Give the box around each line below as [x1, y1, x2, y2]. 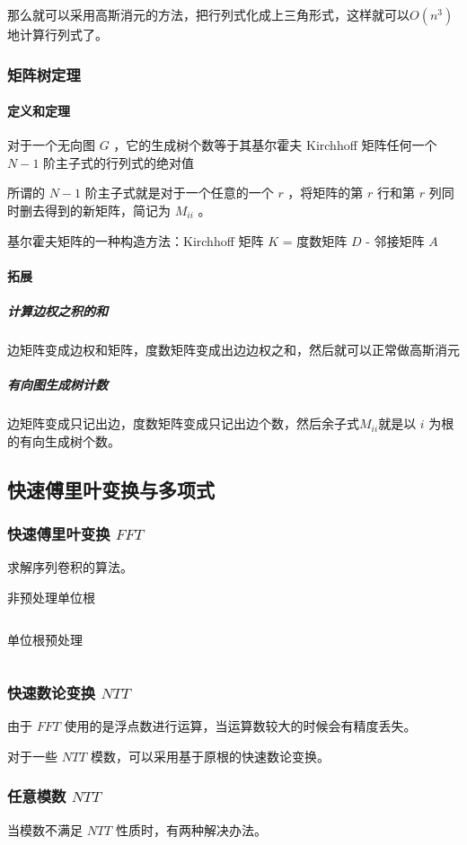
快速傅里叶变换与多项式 [7, 475, 215, 503]
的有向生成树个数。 [7, 431, 120, 450]
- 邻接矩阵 [366, 231, 425, 250]
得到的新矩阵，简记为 [44, 201, 171, 220]
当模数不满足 [7, 820, 83, 839]
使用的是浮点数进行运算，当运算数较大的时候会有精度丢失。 [64, 717, 417, 735]
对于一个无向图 [7, 136, 95, 154]
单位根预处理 [7, 630, 83, 649]
